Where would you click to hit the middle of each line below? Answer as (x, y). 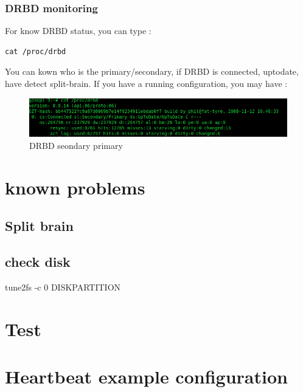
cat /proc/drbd (36, 51)
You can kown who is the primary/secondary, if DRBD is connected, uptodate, (152, 71)
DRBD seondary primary (76, 146)
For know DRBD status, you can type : (78, 31)
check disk (38, 262)
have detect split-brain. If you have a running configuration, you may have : (146, 83)
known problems (75, 187)
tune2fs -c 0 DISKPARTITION (63, 287)
